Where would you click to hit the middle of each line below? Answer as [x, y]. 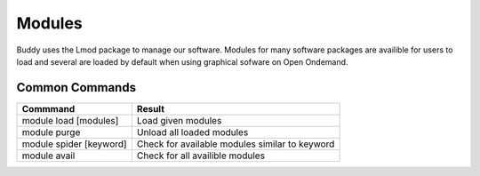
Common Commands [76, 88]
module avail [48, 156]
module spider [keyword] [75, 144]
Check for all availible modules [201, 156]
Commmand [48, 108]
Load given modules [179, 120]
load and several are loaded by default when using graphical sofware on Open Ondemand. [182, 61]
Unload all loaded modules [192, 132]
